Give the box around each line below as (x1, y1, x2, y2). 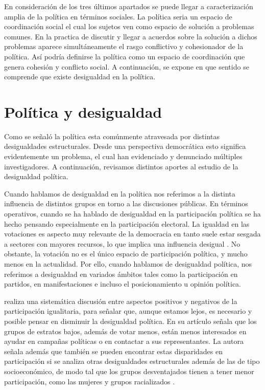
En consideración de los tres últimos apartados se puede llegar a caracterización (4, 1, 253, 11)
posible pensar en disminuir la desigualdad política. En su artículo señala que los (4, 315, 257, 326)
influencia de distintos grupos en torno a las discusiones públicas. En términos (4, 198, 248, 209)
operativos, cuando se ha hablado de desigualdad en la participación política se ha (4, 208, 261, 219)
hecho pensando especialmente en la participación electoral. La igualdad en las (4, 218, 250, 229)
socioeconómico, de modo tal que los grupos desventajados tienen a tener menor (4, 365, 254, 376)
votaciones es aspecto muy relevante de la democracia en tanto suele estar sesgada (4, 228, 261, 239)
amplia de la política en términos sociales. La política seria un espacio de (4, 11, 232, 21)
